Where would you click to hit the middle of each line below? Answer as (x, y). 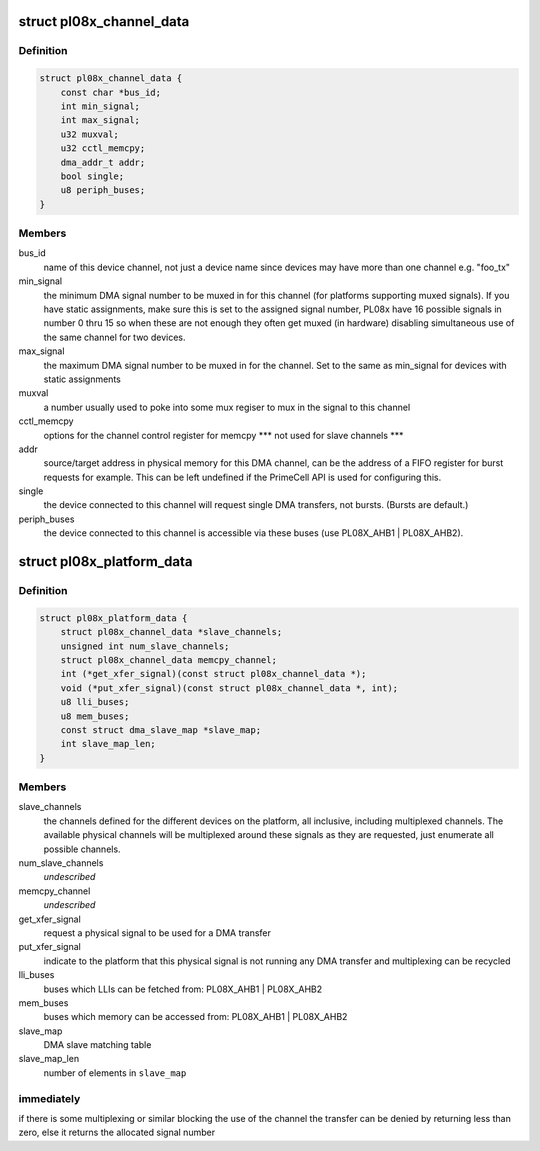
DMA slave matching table (97, 1045)
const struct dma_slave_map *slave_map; (161, 729)
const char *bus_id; (111, 92)
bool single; (92, 176)
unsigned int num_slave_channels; (145, 646)
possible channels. (82, 849)
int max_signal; (100, 120)
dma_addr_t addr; (103, 162)
